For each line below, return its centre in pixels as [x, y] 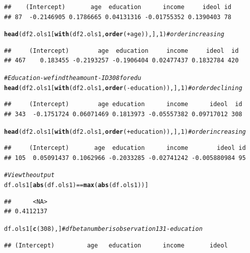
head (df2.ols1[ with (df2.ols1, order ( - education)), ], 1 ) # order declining [123, 88]
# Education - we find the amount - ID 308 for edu [73, 78]
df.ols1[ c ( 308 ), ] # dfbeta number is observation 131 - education [103, 229]
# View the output [29, 175]
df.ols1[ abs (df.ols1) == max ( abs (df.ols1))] [76, 185]
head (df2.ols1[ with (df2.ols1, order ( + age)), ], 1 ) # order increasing [114, 34]
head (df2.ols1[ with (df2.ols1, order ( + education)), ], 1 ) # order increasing [125, 132]
